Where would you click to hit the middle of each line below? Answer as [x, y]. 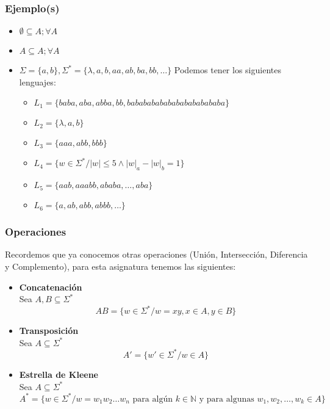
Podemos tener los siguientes [228, 70]
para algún [152, 399]
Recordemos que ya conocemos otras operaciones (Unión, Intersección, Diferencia [156, 254]
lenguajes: [38, 81]
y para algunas [227, 399]
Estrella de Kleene [59, 374]
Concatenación [51, 287]
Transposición [49, 331]
